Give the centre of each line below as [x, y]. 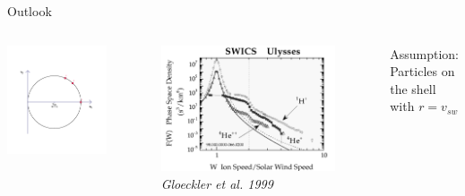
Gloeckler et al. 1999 [217, 183]
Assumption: [424, 53]
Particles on [422, 71]
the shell [413, 88]
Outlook [30, 11]
